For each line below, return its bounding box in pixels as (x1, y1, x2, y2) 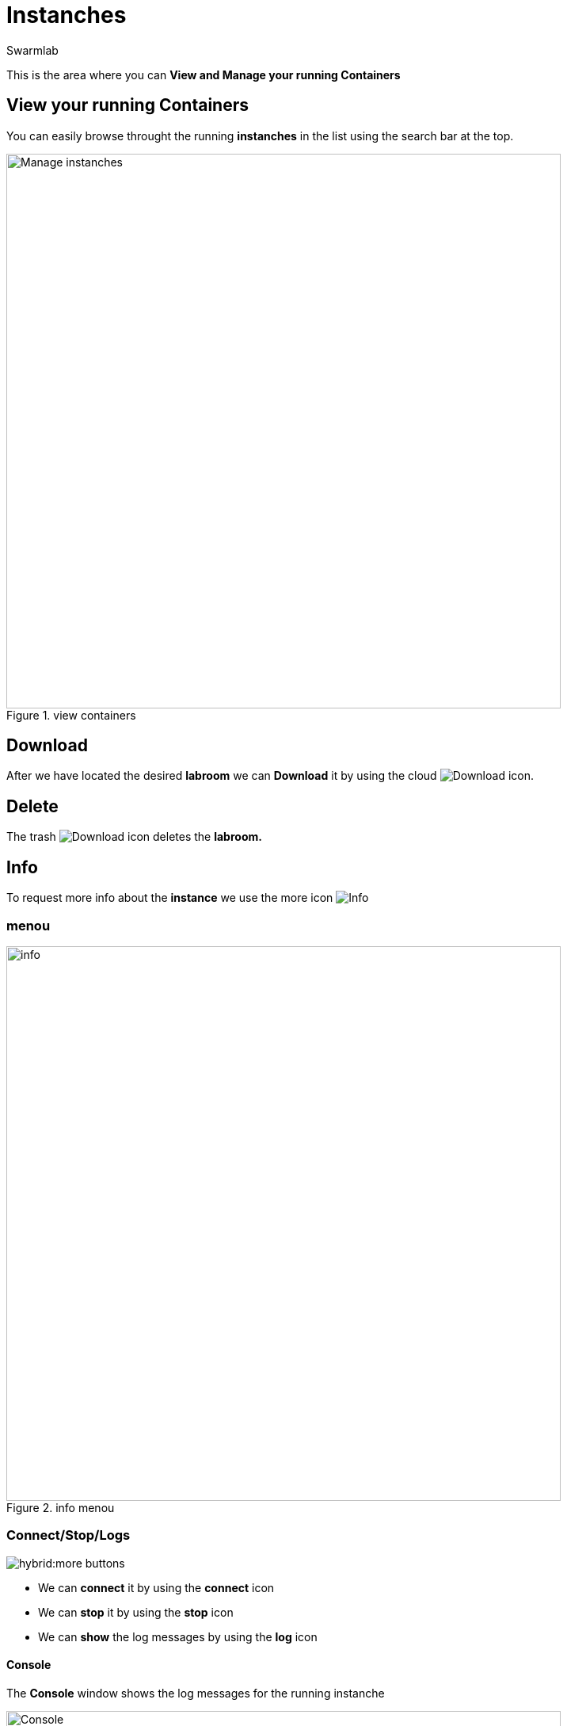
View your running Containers (6, 95, 249, 116)
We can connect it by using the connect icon (38, 1580, 275, 1594)
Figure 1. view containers (6, 708, 136, 722)
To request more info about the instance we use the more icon (6, 891, 333, 905)
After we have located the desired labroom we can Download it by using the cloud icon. (6, 769, 535, 783)
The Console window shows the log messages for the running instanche (6, 1686, 385, 1700)
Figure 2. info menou (6, 1500, 115, 1514)
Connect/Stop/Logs (6, 1527, 131, 1544)
